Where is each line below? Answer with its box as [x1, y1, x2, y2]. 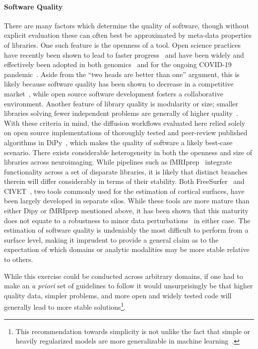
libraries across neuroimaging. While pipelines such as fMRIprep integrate [4, 157, 232, 167]
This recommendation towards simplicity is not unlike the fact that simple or [15, 326, 251, 336]
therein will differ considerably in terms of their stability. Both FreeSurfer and [4, 176, 245, 186]
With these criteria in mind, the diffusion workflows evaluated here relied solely [4, 117, 246, 128]
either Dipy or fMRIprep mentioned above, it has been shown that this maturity [4, 205, 249, 216]
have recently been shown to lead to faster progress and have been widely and [4, 49, 244, 60]
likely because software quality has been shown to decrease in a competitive [4, 79, 234, 89]
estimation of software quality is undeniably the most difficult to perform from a [4, 225, 249, 235]
